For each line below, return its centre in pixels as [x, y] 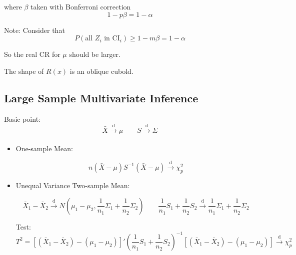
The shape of [24, 71]
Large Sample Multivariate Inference [101, 98]
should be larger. [95, 54]
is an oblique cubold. [101, 71]
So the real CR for [32, 54]
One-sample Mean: [44, 148]
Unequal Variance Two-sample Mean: [73, 185]
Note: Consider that [34, 30]
